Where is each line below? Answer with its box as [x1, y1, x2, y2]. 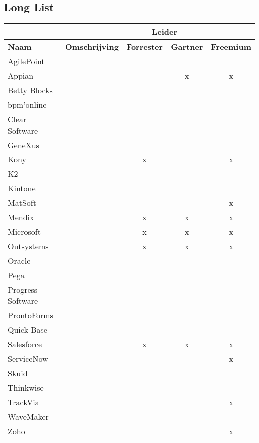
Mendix [8, 211, 34, 223]
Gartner [171, 41, 203, 53]
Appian [8, 70, 34, 82]
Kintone [8, 182, 36, 194]
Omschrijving [65, 41, 119, 53]
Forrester [126, 41, 163, 53]
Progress [8, 284, 38, 295]
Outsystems [8, 240, 49, 252]
